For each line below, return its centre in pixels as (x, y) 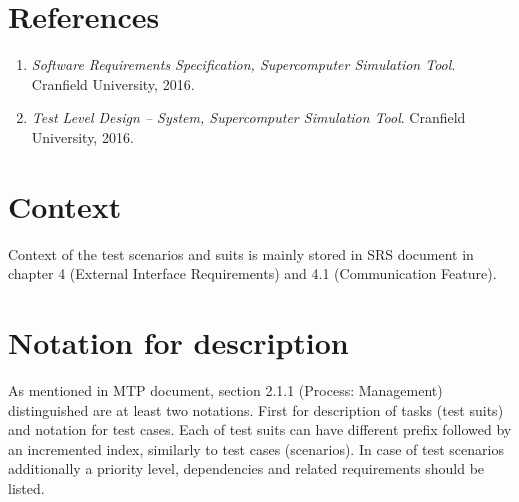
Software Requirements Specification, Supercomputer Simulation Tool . (243, 64)
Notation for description (178, 342)
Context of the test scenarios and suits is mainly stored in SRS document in (241, 253)
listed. (26, 487)
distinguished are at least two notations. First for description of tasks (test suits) (256, 409)
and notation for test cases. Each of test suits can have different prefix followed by (260, 429)
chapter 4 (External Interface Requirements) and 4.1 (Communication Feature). (252, 273)
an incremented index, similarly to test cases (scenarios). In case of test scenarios (256, 448)
